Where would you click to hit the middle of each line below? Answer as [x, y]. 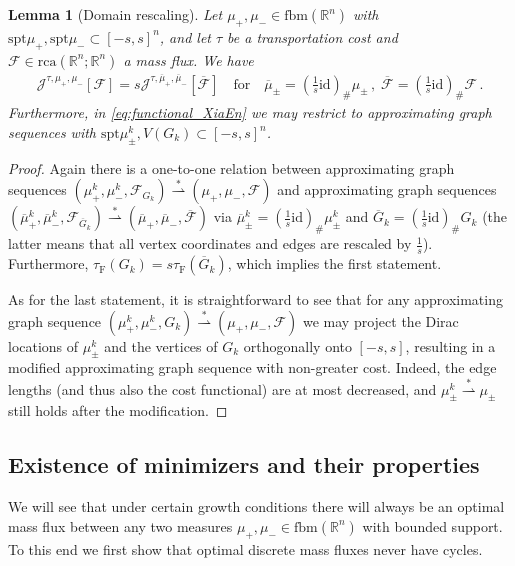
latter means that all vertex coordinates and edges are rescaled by [210, 243]
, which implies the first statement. [334, 263]
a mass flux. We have [188, 59]
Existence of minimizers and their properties [244, 464]
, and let [185, 36]
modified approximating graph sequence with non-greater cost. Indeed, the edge [252, 367]
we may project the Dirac [381, 320]
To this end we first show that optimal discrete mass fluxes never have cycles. [245, 548]
